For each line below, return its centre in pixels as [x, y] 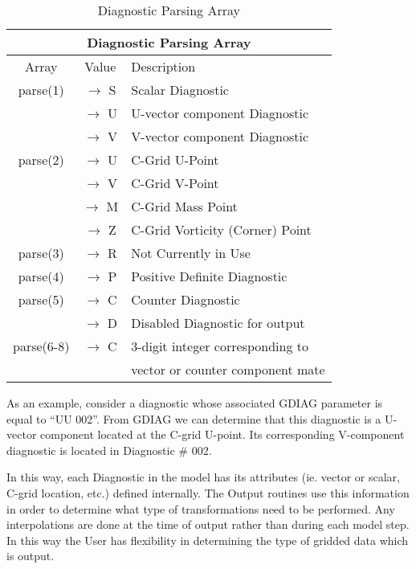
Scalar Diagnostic [180, 90]
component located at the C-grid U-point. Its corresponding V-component [222, 434]
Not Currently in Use [191, 253]
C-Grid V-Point [175, 183]
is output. [31, 556]
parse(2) [41, 160]
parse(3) [41, 253]
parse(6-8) [41, 346]
